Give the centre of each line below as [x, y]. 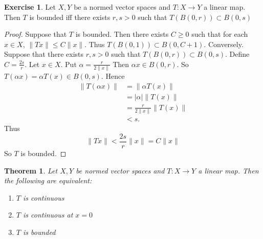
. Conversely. [224, 44]
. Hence [113, 76]
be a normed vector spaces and [122, 7]
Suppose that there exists [44, 54]
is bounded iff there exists [70, 17]
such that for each [220, 34]
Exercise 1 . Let [30, 7]
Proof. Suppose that [36, 34]
